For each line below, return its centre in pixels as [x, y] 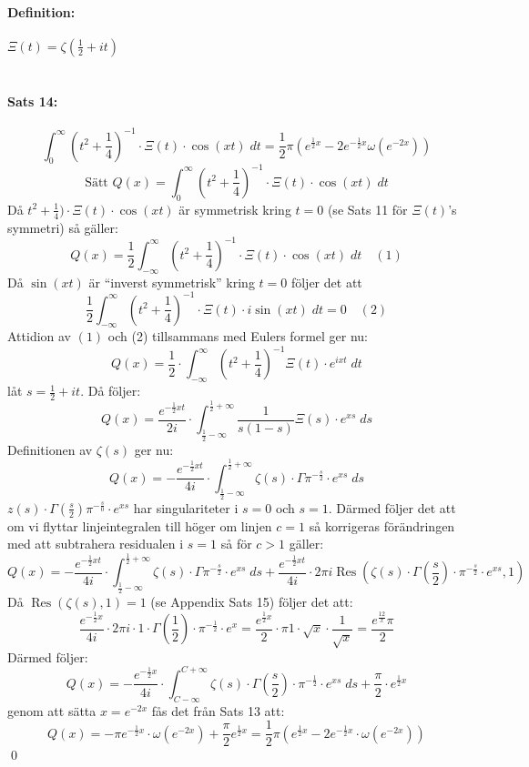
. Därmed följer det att [392, 507]
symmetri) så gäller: [63, 227]
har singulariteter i [186, 507]
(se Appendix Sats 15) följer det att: [252, 602]
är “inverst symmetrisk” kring [172, 282]
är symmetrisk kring [235, 209]
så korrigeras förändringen [382, 525]
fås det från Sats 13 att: [218, 710]
